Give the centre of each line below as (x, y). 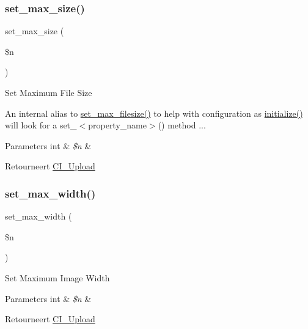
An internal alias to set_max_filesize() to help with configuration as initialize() (154, 113)
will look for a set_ (41, 125)
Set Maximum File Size (49, 92)
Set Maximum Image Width (57, 277)
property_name (117, 125)
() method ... (182, 125)
